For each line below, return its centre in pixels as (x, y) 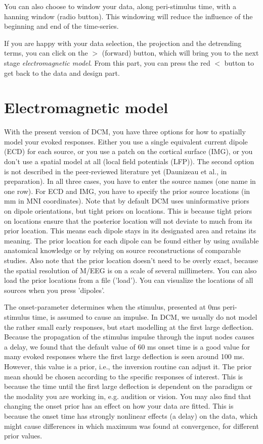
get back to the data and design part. (62, 72)
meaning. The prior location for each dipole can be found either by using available (131, 240)
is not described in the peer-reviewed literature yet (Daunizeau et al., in (116, 171)
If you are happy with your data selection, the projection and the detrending (123, 43)
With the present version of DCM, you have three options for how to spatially (125, 132)
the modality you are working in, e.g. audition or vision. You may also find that (128, 396)
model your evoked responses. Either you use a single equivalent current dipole (126, 141)
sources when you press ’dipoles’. (54, 290)
